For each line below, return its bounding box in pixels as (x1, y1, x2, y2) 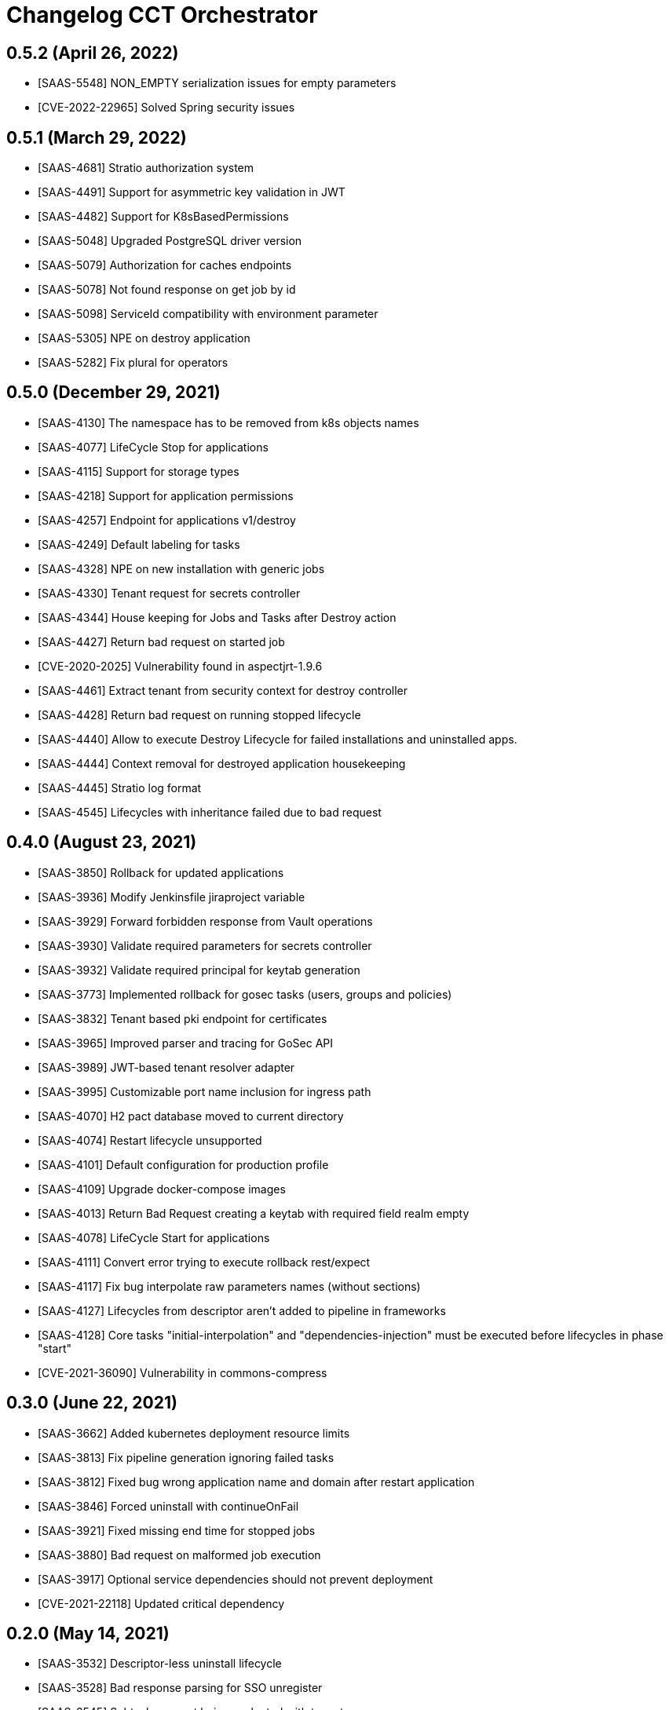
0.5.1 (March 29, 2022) (6, 127, 187, 148)
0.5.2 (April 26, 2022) (6, 42, 179, 63)
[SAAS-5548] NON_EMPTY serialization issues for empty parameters (38, 76, 397, 90)
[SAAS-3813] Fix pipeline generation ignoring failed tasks (38, 1450, 334, 1464)
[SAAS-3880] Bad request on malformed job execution (38, 1547, 321, 1562)
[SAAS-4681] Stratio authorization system (38, 161, 254, 175)
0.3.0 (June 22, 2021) (6, 1393, 177, 1413)
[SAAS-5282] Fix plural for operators (38, 356, 228, 370)
